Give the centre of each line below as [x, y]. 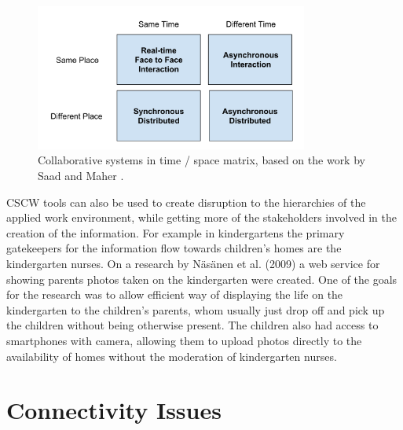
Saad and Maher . [81, 176]
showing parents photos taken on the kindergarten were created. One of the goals [202, 279]
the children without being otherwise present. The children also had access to [192, 325]
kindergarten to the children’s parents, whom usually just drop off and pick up [196, 309]
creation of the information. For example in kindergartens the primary [176, 232]
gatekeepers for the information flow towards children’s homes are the [174, 248]
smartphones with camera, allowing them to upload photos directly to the [184, 340]
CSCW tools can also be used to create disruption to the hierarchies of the [186, 202]
